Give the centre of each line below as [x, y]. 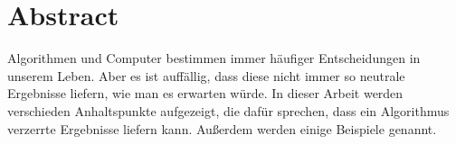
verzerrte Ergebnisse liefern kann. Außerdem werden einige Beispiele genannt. [222, 128]
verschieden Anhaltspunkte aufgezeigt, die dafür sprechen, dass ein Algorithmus [228, 110]
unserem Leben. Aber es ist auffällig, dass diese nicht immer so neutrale [206, 75]
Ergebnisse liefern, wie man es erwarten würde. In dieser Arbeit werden [205, 93]
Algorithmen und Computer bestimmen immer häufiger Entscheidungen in [214, 58]
